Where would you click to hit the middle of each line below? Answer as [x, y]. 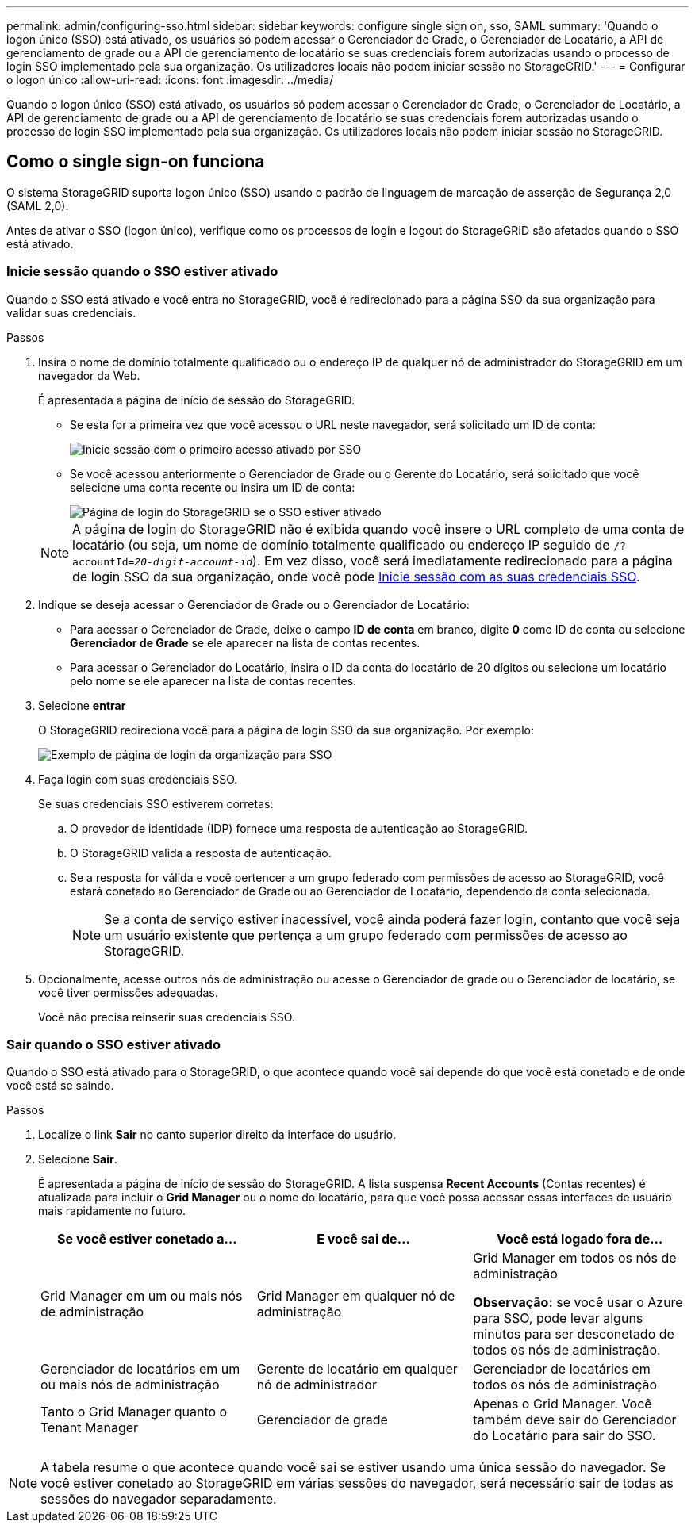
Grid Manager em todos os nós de [575, 1258]
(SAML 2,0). [38, 205]
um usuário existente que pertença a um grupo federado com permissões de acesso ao [366, 935]
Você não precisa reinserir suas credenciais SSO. [167, 1017]
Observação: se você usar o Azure [578, 1303]
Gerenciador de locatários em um [140, 1369]
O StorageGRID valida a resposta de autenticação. [201, 853]
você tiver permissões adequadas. [128, 992]
